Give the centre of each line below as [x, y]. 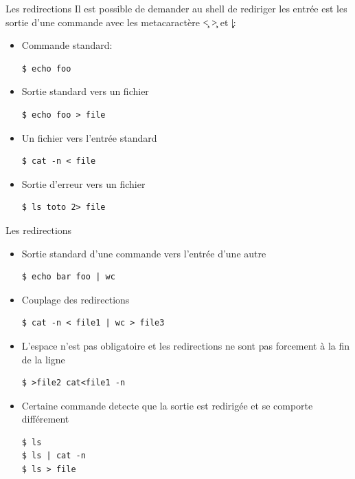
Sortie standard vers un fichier [85, 91]
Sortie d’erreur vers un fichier [83, 183]
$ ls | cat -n [54, 456]
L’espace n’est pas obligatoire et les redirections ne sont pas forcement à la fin [186, 345]
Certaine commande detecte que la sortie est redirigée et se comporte [167, 405]
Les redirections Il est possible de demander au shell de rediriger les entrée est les [176, 8]
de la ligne [43, 359]
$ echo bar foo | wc [68, 277]
